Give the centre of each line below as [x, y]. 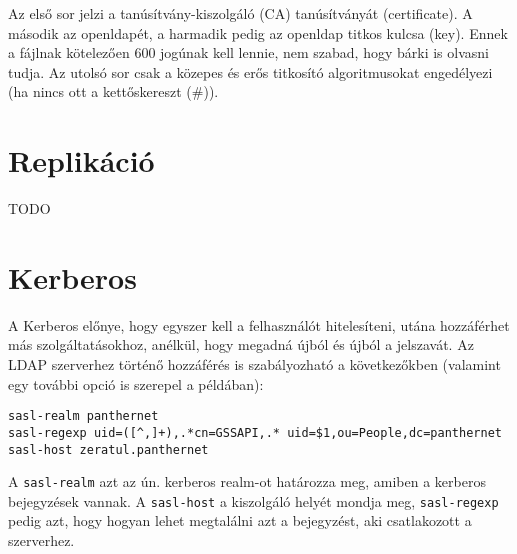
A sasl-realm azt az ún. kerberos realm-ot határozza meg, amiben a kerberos [247, 481]
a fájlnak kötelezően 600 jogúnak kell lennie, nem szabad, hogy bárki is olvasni [248, 52]
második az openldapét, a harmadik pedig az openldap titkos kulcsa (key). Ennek [258, 32]
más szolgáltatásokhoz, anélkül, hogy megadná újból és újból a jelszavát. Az [241, 344]
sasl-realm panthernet [83, 416]
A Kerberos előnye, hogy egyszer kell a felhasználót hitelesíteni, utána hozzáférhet [259, 324]
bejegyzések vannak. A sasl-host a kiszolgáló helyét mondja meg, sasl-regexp [253, 500]
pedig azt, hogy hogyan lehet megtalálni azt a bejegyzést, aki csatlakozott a [240, 520]
